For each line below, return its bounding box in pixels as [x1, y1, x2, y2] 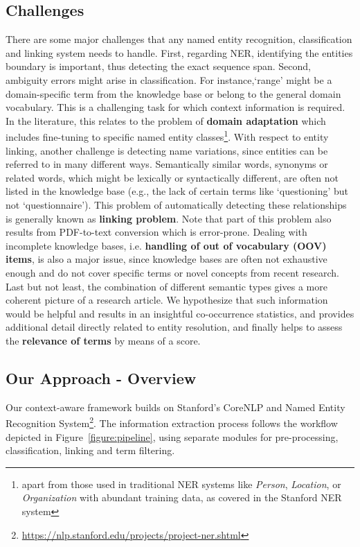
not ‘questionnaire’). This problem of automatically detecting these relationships [6, 197, 347, 211]
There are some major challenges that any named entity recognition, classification [6, 32, 352, 46]
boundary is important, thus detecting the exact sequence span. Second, [6, 59, 312, 73]
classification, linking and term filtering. [6, 443, 175, 458]
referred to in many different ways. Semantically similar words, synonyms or [6, 157, 328, 171]
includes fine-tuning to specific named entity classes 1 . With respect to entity [6, 128, 329, 144]
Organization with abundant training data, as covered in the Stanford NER [21, 490, 342, 505]
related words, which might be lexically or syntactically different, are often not [6, 170, 339, 184]
